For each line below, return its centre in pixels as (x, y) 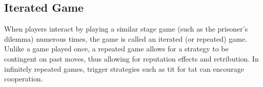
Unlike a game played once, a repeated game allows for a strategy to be (116, 49)
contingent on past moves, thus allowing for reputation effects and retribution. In (131, 58)
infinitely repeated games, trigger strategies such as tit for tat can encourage (124, 68)
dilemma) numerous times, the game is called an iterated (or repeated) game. (126, 38)
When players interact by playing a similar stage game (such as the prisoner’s (126, 29)
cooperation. (24, 79)
